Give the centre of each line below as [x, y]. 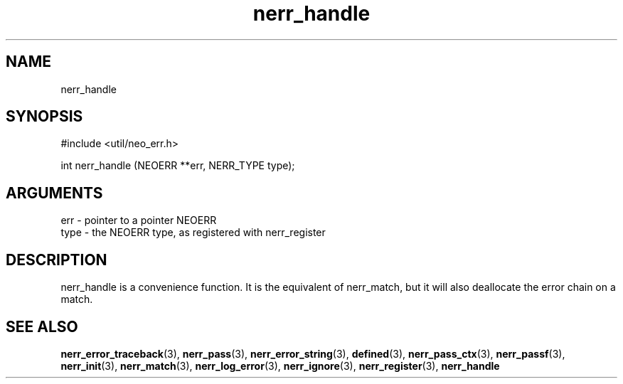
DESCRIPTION [57, 260]
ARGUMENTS [54, 193]
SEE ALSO [42, 326]
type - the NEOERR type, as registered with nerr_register [193, 233]
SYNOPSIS [44, 117]
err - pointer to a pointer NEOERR [139, 220]
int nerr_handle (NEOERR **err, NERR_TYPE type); [178, 166]
